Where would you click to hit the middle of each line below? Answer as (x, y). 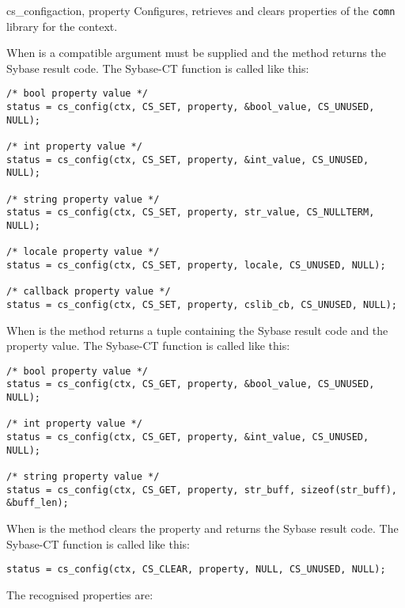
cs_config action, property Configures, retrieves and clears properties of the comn (201, 10)
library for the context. (62, 26)
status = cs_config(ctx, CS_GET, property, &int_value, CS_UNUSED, (188, 437)
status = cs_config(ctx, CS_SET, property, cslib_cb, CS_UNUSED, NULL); (202, 304)
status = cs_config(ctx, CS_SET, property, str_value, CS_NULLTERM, (191, 213)
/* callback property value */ (89, 292)
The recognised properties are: (80, 594)
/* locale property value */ (83, 252)
